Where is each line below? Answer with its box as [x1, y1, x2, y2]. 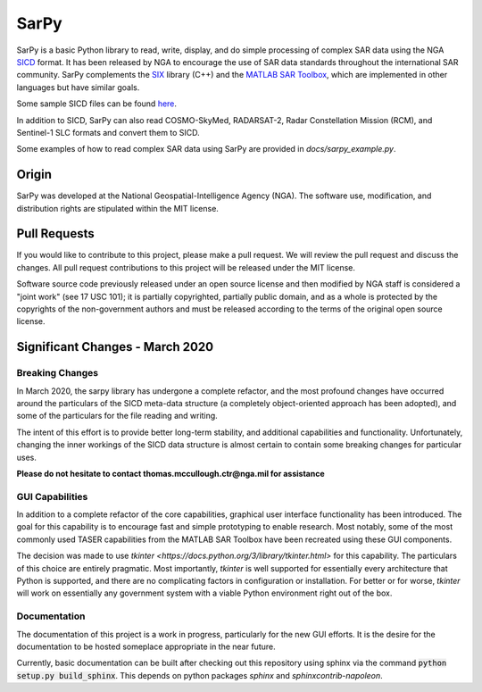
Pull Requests [16, 226, 95, 241]
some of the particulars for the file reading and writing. [16, 411, 218, 421]
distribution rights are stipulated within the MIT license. [16, 203, 219, 213]
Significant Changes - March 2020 [16, 339, 214, 354]
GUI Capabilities [16, 490, 88, 503]
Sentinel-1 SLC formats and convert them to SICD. [16, 127, 200, 138]
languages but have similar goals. [16, 81, 140, 93]
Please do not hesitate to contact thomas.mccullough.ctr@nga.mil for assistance [16, 468, 325, 479]
